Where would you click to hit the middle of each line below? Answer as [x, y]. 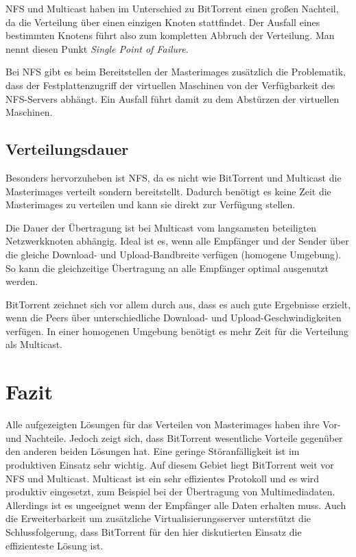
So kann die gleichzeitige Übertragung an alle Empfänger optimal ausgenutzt [167, 268]
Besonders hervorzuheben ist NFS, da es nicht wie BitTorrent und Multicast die [174, 177]
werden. [22, 281]
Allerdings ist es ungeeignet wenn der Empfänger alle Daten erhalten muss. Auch [176, 505]
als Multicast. [34, 344]
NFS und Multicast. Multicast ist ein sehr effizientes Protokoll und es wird [163, 478]
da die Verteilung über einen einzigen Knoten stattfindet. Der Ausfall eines [163, 22]
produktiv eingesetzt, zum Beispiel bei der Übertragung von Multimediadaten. [170, 492]
